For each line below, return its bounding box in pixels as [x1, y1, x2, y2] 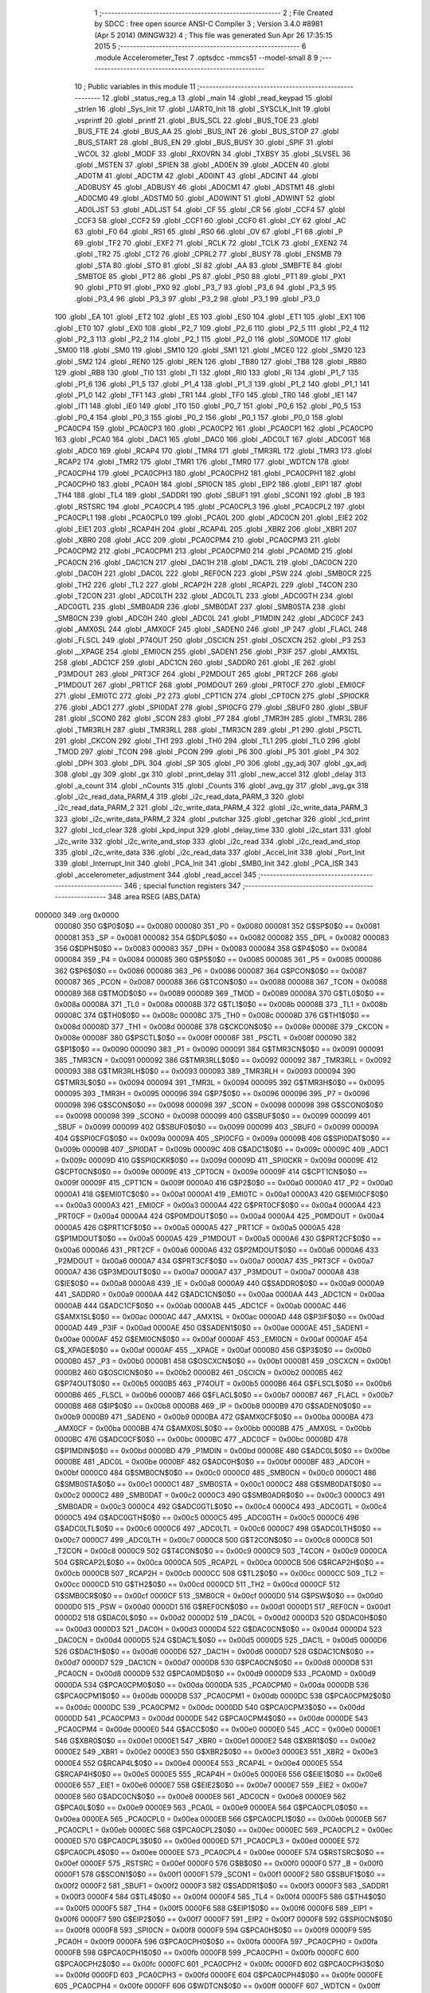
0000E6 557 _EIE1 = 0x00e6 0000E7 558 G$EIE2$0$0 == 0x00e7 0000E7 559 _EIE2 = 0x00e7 [54, 1780, 368, 1790]
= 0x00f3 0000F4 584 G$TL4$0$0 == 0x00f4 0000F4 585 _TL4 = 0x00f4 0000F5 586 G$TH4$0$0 [54, 1892, 386, 1901]
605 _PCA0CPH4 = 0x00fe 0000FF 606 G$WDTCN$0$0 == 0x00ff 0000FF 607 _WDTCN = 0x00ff [54, 1981, 381, 1991]
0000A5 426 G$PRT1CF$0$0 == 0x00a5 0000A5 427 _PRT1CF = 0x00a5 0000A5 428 [54, 1222, 341, 1232]
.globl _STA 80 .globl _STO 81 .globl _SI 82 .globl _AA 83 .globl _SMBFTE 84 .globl [74, 260, 342, 270]
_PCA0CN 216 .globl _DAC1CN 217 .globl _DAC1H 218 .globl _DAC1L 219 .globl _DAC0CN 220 [54, 557, 358, 567]
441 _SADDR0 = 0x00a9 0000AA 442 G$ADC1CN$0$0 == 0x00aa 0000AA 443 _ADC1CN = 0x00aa [54, 1290, 385, 1299]
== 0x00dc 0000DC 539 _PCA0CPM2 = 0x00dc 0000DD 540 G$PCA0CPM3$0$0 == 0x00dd [54, 1702, 365, 1712]
